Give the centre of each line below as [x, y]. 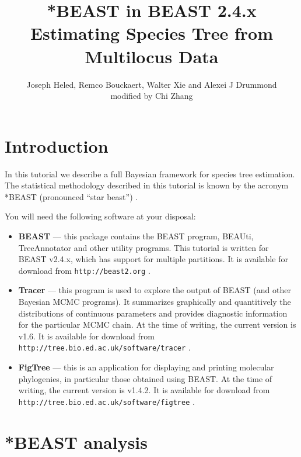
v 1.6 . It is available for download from [86, 336]
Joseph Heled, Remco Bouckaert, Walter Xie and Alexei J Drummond [152, 84]
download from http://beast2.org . [84, 270]
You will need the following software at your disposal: [100, 216]
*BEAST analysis [76, 441]
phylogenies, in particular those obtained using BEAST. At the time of [145, 378]
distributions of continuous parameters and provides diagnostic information [153, 313]
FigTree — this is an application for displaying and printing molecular [146, 367]
